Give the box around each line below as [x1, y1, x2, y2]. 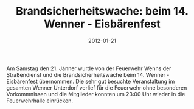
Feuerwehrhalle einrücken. [6, 97, 74, 104]
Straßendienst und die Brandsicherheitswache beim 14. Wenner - [6, 71, 170, 78]
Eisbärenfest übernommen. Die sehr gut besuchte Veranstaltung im [6, 78, 175, 85]
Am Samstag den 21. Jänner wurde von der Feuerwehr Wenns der [6, 65, 171, 72]
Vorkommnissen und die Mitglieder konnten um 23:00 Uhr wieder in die [6, 90, 185, 97]
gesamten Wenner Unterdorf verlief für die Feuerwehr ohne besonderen [6, 84, 187, 91]
